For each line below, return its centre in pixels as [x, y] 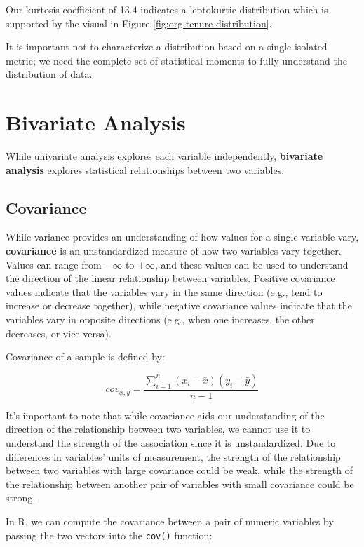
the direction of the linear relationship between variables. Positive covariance [170, 278]
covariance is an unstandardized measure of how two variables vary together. [174, 251]
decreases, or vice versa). [59, 333]
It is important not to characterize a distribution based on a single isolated [167, 47]
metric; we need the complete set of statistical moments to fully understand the [176, 60]
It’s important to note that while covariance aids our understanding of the [165, 415]
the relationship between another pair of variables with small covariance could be [180, 484]
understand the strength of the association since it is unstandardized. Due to [171, 443]
